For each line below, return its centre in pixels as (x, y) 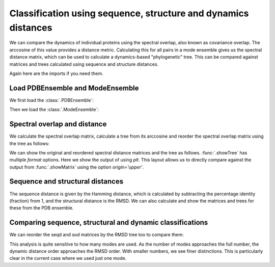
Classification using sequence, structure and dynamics (129, 13)
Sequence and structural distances (66, 182)
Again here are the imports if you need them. (57, 73)
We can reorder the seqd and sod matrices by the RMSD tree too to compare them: (97, 235)
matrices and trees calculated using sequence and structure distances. (84, 64)
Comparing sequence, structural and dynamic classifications (109, 222)
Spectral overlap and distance (58, 124)
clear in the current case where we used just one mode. (68, 258)
